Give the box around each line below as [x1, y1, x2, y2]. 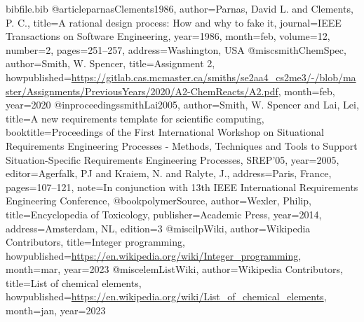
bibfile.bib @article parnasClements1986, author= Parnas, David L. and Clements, [6, 1, 353, 15]
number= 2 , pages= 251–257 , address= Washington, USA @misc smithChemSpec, [6, 42, 346, 57]
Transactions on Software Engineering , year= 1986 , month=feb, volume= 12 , [6, 29, 330, 43]
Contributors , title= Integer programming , [6, 234, 185, 249]
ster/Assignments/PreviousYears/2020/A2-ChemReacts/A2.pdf [6, 83, 278, 98]
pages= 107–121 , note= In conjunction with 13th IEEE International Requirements [6, 179, 358, 194]
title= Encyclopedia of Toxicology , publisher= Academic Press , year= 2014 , [6, 206, 322, 221]
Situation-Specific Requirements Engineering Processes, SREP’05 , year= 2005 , [6, 152, 339, 167]
